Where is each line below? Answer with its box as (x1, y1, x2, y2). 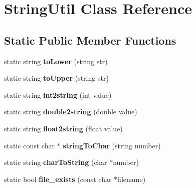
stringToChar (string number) (63, 140, 161, 150)
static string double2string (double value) (4, 106, 137, 117)
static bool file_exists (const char (4, 173, 112, 184)
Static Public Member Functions (4, 32, 176, 48)
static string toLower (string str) (4, 56, 108, 66)
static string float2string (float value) (4, 123, 123, 133)
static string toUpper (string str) (4, 73, 109, 83)
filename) (117, 173, 146, 184)
